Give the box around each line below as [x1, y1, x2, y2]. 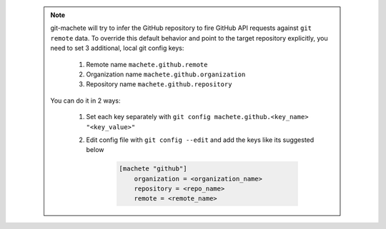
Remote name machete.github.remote [86, 60, 208, 68]
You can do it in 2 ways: [50, 96, 121, 105]
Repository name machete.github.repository [86, 80, 232, 88]
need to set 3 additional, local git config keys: [50, 44, 184, 53]
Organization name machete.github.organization [86, 70, 246, 78]
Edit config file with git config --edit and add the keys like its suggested [86, 136, 315, 144]
